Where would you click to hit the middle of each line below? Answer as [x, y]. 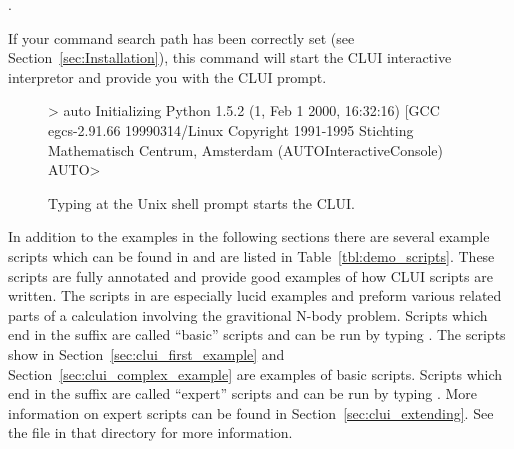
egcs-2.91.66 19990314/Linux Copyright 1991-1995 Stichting [231, 129]
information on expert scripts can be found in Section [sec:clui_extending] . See [251, 412]
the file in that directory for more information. [150, 432]
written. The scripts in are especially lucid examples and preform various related [255, 295]
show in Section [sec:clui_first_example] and [146, 353]
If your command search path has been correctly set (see [181, 37]
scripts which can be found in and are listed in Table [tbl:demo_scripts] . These [251, 255]
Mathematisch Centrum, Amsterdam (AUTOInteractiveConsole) [246, 149]
